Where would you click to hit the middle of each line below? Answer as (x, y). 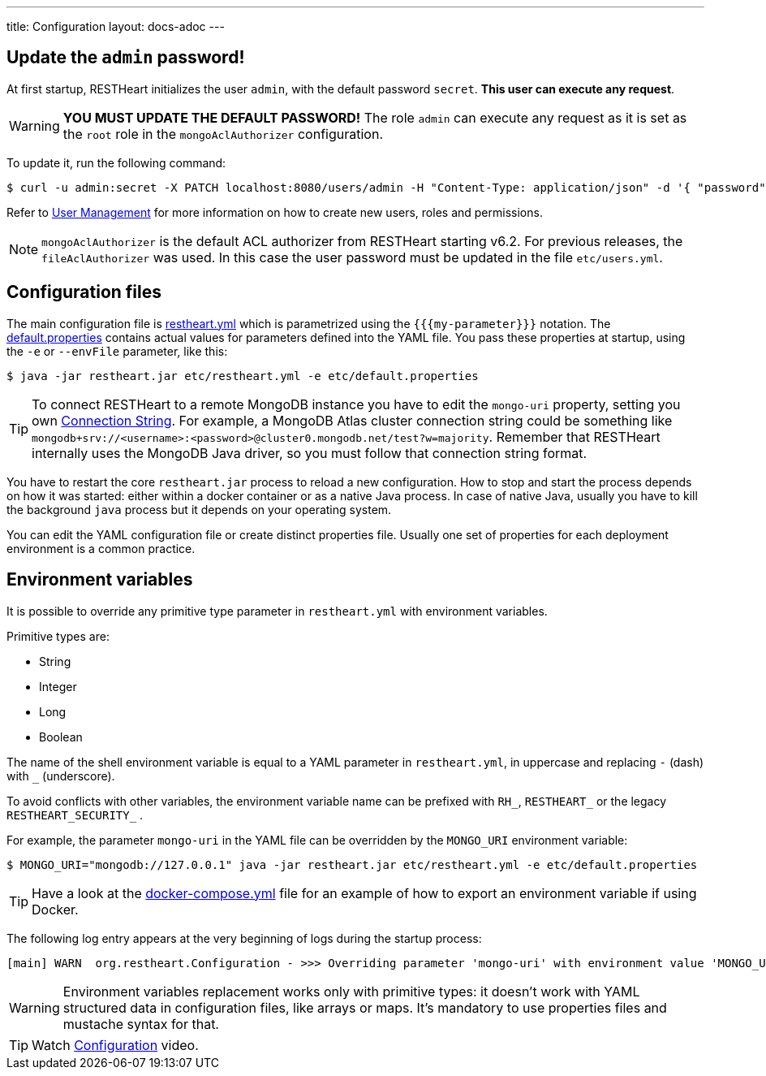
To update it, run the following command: (116, 162)
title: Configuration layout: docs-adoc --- (116, 26)
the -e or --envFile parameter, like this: (117, 351)
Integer (58, 686)
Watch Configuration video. (115, 1045)
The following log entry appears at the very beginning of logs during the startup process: (244, 938)
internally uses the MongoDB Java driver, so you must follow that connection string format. (310, 453)
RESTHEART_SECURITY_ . (75, 815)
